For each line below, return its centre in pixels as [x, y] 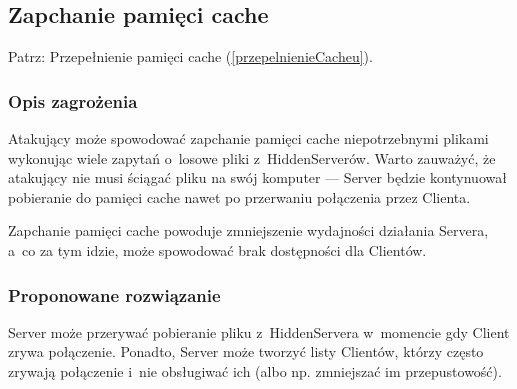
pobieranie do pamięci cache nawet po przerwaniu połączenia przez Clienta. [239, 196]
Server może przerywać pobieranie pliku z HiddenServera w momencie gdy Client [259, 331]
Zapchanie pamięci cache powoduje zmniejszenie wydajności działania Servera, [248, 230]
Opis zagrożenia [73, 100]
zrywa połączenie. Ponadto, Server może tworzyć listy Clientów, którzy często [246, 351]
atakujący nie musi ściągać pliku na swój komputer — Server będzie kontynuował [257, 177]
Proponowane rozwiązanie [114, 294]
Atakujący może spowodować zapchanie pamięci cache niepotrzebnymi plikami [248, 138]
